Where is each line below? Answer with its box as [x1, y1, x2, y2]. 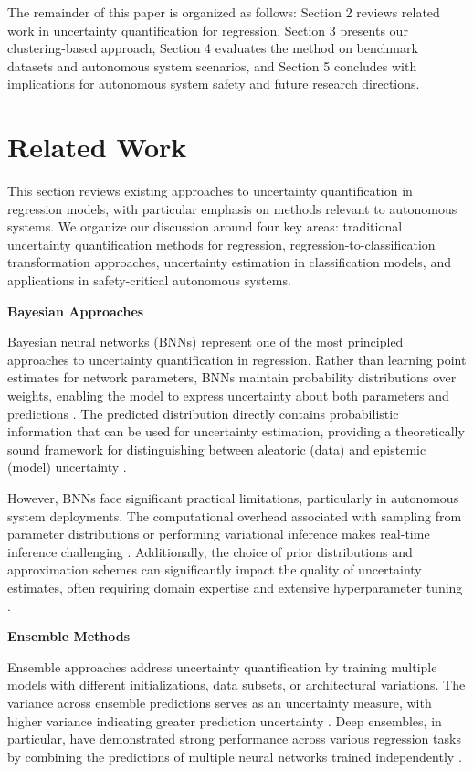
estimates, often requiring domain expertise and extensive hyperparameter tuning [7, 577, 463, 596]
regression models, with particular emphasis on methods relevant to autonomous [7, 198, 457, 218]
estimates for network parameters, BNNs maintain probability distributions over [7, 368, 457, 387]
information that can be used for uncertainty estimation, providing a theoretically [7, 422, 465, 441]
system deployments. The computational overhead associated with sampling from [7, 506, 462, 525]
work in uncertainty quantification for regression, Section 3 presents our [7, 20, 408, 39]
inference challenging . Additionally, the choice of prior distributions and [7, 541, 413, 561]
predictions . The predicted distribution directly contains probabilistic [7, 403, 399, 423]
